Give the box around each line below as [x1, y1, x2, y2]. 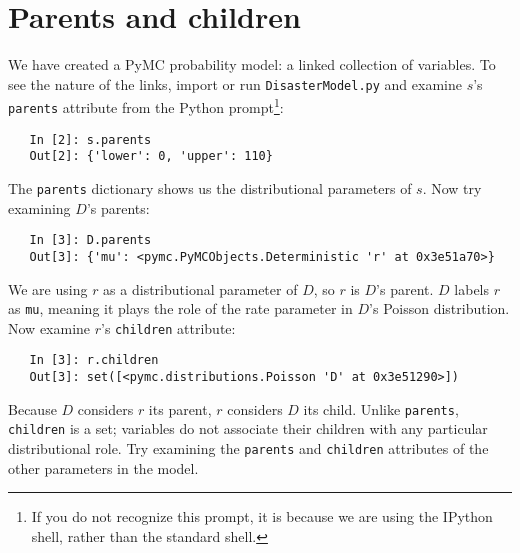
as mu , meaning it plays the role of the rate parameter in [8, 298, 353, 319]
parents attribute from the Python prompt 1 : [8, 94, 284, 118]
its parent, [148, 398, 212, 419]
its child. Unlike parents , [303, 398, 459, 419]
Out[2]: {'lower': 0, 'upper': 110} [29, 149, 273, 164]
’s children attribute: [101, 317, 236, 338]
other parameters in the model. [8, 457, 199, 478]
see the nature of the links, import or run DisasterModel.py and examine [8, 73, 462, 94]
